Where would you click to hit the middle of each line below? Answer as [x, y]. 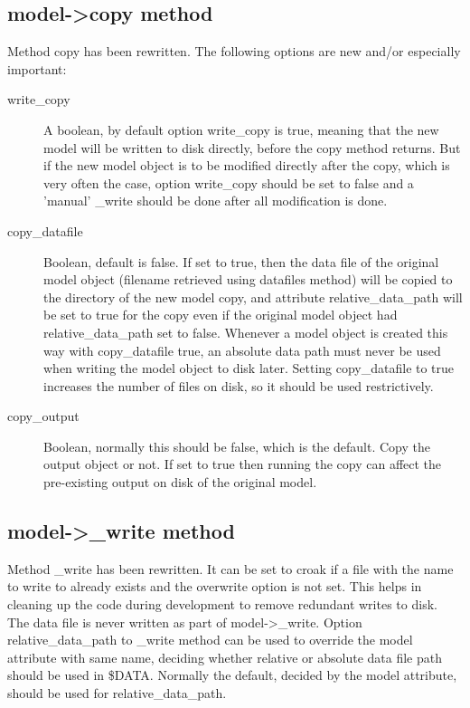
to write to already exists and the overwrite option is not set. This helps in [215, 586]
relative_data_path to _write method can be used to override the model [210, 640]
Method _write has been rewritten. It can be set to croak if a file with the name [230, 568]
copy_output [43, 416]
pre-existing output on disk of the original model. [180, 482]
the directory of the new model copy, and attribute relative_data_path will [253, 297]
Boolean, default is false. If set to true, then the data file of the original [241, 261]
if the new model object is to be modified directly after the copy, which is [247, 165]
